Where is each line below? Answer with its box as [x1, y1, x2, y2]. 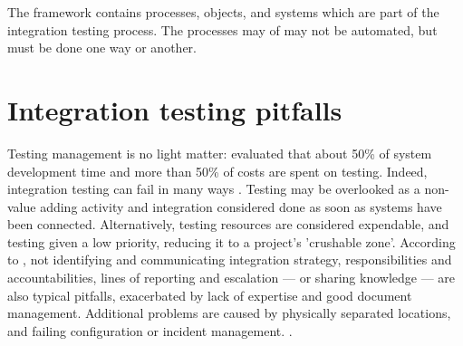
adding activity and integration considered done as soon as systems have [40, 197, 442, 216]
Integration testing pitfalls [7, 91, 342, 128]
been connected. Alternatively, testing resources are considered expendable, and [7, 215, 449, 234]
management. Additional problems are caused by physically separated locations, [7, 303, 451, 322]
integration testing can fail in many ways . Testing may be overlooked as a [7, 179, 420, 198]
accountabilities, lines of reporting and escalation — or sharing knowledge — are [7, 268, 456, 287]
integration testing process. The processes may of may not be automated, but [7, 20, 438, 39]
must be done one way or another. [7, 38, 197, 57]
